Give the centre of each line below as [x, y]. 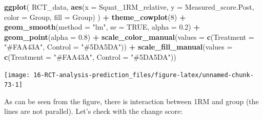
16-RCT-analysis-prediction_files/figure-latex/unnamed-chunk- [144, 75]
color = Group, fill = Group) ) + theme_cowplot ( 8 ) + [95, 17]
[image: [17, 75]
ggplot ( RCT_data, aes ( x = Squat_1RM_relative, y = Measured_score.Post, [129, 7]
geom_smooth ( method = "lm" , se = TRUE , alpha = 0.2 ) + [102, 27]
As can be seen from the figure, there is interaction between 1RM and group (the [131, 101]
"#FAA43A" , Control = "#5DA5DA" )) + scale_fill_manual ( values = [118, 47]
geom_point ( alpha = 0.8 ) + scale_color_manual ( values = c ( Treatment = [129, 37]
